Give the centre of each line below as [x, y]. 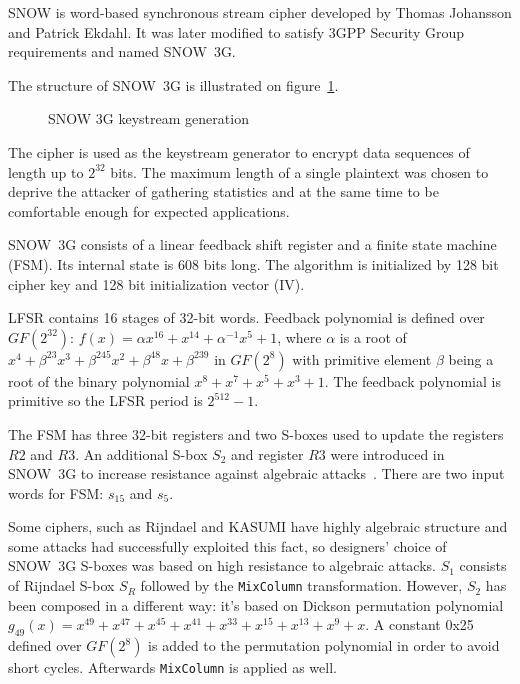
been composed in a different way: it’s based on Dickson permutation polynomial [256, 604]
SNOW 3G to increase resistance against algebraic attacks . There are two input [256, 473]
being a [471, 358]
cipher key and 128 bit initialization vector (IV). [156, 283]
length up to [46, 171]
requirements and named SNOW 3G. [122, 51]
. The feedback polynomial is [412, 380]
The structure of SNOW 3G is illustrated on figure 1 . [173, 84]
